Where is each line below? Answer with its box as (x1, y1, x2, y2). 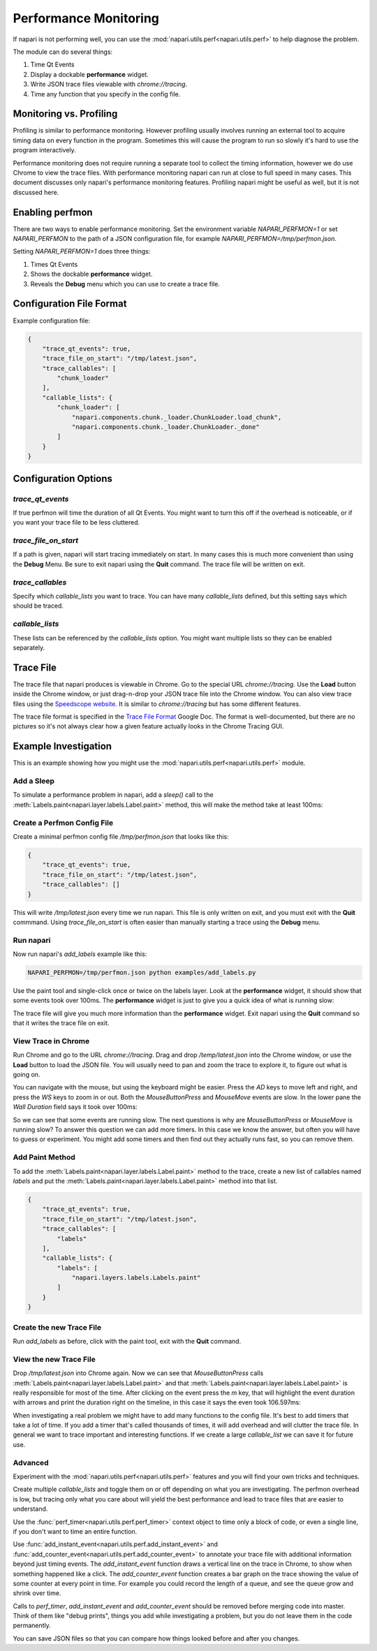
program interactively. (13, 146, 76, 154)
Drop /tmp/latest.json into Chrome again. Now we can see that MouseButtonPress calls (13, 1369, 264, 1377)
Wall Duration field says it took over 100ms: (13, 1103, 138, 1111)
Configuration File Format (13, 298, 127, 310)
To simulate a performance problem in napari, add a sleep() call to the (13, 791, 214, 799)
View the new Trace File (13, 1354, 96, 1364)
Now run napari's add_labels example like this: (13, 950, 147, 958)
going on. (13, 1071, 40, 1079)
